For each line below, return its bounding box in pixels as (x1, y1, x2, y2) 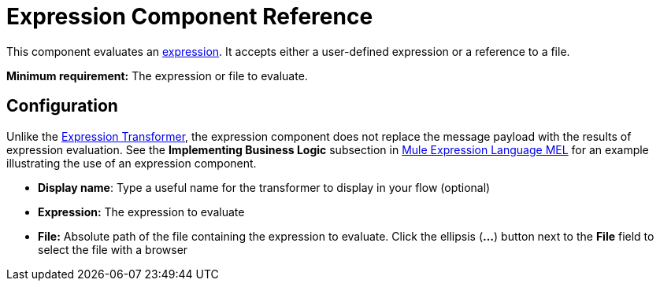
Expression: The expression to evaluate (38, 204, 245, 219)
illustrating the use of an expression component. (6, 156, 257, 170)
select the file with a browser (38, 242, 188, 256)
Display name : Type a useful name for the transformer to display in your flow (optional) (38, 180, 491, 194)
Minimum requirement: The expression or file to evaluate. (6, 68, 308, 83)
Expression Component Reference (6, 3, 373, 30)
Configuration (6, 96, 118, 116)
